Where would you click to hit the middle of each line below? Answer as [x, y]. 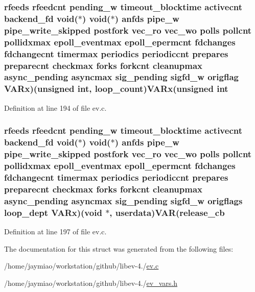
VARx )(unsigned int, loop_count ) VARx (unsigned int [116, 89]
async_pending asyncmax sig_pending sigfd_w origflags [123, 200]
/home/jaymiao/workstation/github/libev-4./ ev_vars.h [91, 283]
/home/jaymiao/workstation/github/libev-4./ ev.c [82, 266]
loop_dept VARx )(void [53, 212]
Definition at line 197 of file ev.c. [55, 231]
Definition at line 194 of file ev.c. [55, 107]
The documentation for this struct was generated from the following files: [119, 248]
